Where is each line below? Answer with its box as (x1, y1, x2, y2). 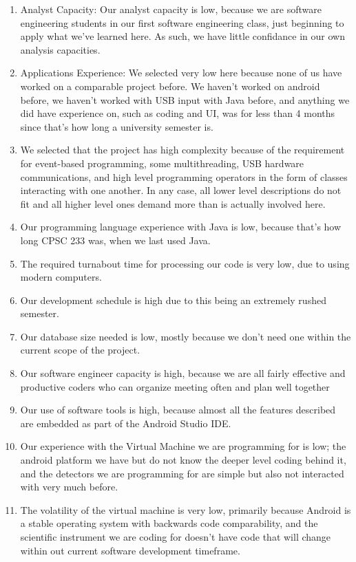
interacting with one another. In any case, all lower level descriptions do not (20, 183, 342, 197)
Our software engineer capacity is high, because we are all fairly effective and (20, 366, 346, 380)
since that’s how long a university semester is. (20, 119, 213, 133)
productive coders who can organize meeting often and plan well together (20, 379, 330, 393)
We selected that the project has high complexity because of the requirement (20, 142, 345, 157)
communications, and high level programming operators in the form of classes (20, 169, 348, 184)
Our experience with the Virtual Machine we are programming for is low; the (20, 439, 346, 453)
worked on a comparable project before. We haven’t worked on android (20, 78, 320, 93)
